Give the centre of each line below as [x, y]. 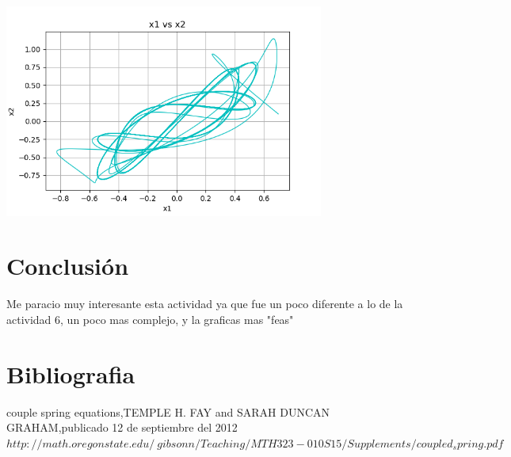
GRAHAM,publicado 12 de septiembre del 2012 [122, 427]
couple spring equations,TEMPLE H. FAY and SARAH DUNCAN [168, 411]
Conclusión [68, 266]
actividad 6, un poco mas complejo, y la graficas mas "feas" [150, 319]
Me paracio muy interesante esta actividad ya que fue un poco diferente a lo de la [205, 304]
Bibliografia [71, 373]
